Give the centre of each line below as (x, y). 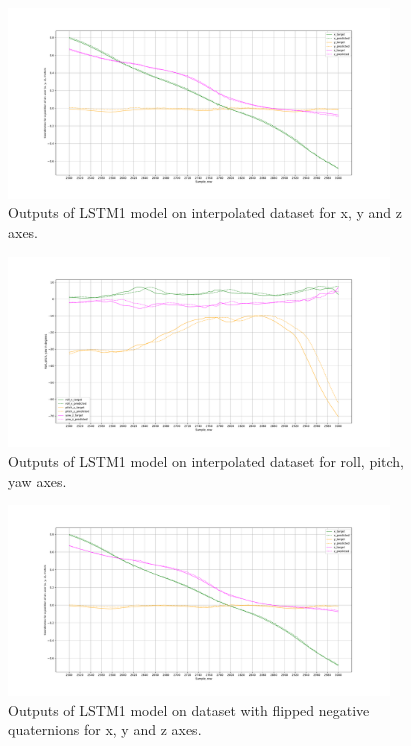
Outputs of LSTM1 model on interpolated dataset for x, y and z (205, 212)
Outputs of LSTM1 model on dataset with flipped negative (189, 709)
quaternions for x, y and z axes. (105, 729)
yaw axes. (37, 480)
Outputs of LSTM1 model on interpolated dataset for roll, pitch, (206, 460)
